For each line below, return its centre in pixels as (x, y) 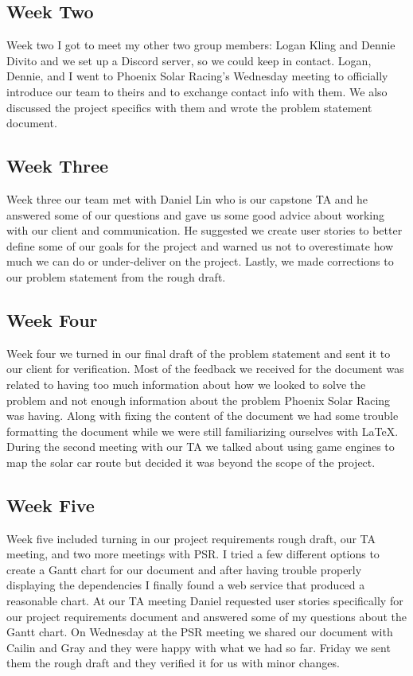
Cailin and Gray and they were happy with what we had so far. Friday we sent (199, 647)
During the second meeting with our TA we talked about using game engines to (201, 447)
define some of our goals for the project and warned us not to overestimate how (200, 245)
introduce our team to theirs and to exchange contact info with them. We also (197, 91)
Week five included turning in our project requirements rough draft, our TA (191, 538)
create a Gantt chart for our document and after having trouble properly (184, 569)
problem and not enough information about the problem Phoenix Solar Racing (199, 400)
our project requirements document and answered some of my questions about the (207, 616)
